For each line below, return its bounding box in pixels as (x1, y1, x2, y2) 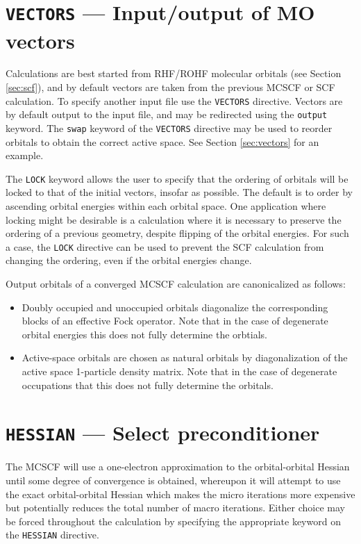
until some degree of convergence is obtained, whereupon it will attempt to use (6, 473, 341, 488)
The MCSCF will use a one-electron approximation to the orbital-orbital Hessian (6, 459, 350, 474)
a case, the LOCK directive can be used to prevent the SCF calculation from (6, 239, 324, 254)
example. (6, 148, 44, 163)
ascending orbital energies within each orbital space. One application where (6, 199, 326, 213)
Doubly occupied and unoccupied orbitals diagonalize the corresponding (22, 299, 328, 314)
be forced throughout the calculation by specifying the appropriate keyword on (6, 513, 341, 528)
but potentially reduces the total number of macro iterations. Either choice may (6, 500, 345, 515)
